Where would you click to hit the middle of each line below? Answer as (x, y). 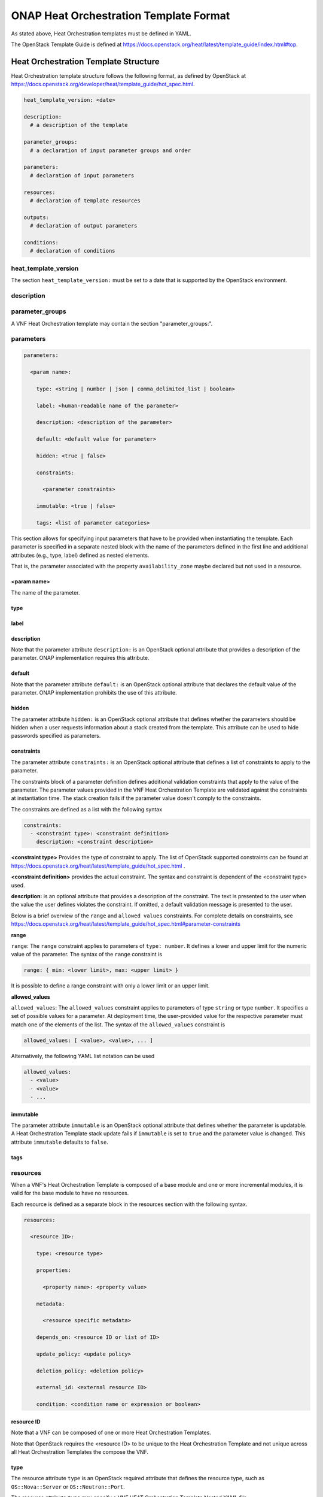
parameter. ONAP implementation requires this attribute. (80, 658)
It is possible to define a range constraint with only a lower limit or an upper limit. (110, 986)
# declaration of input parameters (82, 175)
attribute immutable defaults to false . (60, 1142)
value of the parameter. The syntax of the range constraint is (87, 954)
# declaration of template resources (85, 200)
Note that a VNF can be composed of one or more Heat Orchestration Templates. (111, 1433)
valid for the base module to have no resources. (70, 1193)
